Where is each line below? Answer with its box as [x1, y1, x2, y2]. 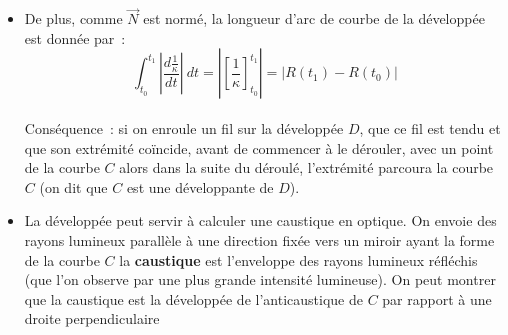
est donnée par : [24, 27, 126, 48]
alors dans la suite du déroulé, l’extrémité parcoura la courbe [119, 157, 494, 178]
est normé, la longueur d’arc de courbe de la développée [143, 8, 485, 29]
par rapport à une [382, 288, 492, 309]
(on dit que [39, 176, 108, 197]
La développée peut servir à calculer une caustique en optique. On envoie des [24, 210, 497, 231]
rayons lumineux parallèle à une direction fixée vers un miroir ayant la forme [24, 229, 495, 250]
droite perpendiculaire [24, 308, 160, 329]
